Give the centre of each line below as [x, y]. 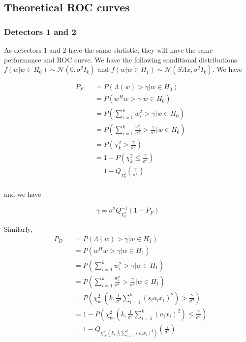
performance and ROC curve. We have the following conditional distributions [121, 59]
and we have [23, 194]
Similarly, [18, 229]
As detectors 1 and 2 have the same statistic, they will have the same [108, 50]
